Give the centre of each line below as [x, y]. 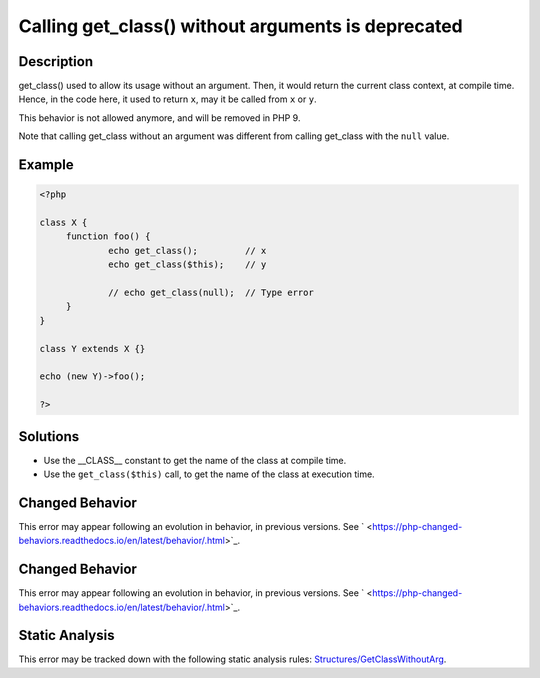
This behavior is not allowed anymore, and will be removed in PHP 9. [159, 117]
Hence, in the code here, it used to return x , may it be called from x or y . [167, 99]
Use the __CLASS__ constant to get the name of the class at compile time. [195, 460]
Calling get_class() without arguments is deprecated [241, 26]
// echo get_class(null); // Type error [211, 292]
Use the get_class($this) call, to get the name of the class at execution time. [209, 474]
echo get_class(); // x [187, 250]
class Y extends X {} [92, 348]
